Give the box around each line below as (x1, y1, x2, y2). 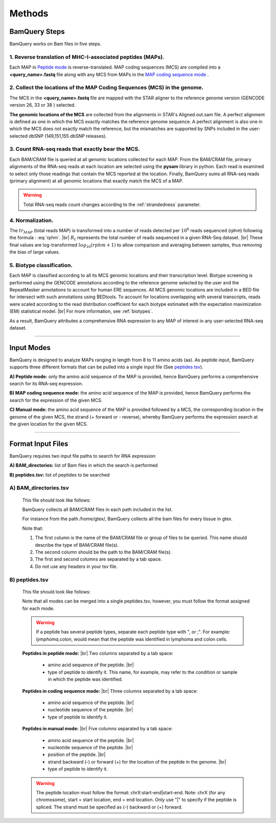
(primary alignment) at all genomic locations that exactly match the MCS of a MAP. (9, 178, 183, 184)
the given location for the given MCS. (9, 421, 88, 427)
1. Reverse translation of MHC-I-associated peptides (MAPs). (9, 53, 165, 60)
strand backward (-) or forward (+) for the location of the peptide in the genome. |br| (48, 758, 226, 765)
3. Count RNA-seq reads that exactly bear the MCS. (9, 146, 140, 153)
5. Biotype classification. (9, 261, 73, 269)
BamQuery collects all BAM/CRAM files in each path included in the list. (22, 506, 173, 512)
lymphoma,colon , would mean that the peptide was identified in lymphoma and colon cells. (36, 636, 227, 642)
